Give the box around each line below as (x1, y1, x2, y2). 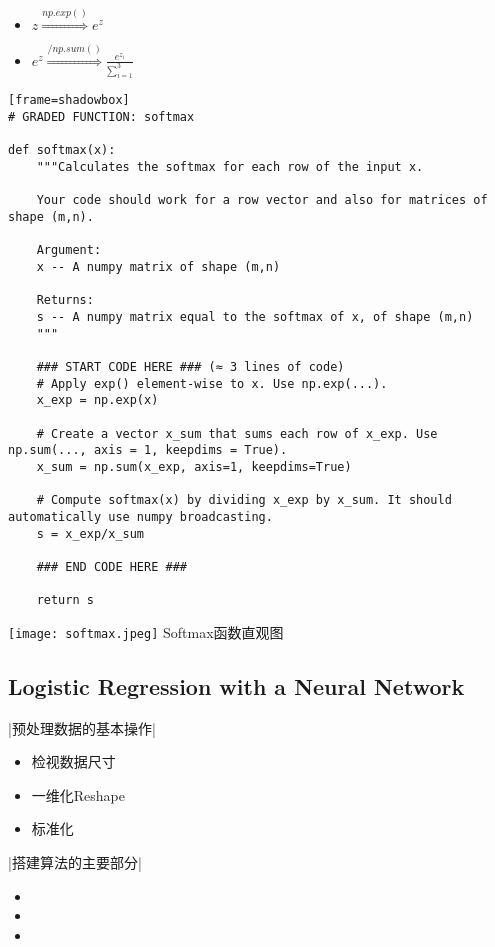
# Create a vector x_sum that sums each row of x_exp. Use (36, 426, 438, 441)
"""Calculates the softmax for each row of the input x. (36, 160, 424, 175)
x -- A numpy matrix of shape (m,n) (36, 260, 281, 275)
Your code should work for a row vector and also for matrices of (36, 193, 488, 208)
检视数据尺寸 (31, 751, 116, 772)
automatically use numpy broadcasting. (8, 509, 273, 524)
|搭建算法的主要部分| (8, 852, 142, 873)
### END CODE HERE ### (36, 559, 187, 574)
